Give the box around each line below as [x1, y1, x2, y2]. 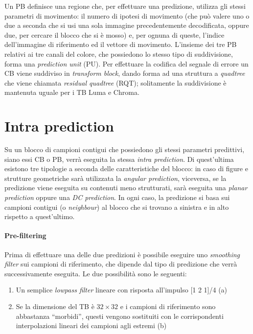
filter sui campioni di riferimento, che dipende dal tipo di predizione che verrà [4, 259, 237, 269]
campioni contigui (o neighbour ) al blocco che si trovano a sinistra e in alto [4, 201, 229, 212]
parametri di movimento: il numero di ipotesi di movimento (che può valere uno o [4, 10, 250, 21]
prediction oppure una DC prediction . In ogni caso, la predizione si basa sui [4, 192, 230, 202]
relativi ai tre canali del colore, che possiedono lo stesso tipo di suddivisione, [4, 48, 233, 59]
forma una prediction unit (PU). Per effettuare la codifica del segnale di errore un [4, 58, 249, 68]
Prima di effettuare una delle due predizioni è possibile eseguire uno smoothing [4, 249, 240, 259]
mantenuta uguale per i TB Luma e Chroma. [4, 87, 139, 97]
